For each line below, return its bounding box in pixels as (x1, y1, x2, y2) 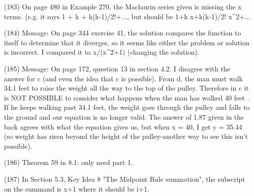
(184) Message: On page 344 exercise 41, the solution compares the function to (4, 28, 241, 38)
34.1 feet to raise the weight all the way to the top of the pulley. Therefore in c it (4, 83, 249, 93)
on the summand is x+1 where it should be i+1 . (4, 183, 150, 194)
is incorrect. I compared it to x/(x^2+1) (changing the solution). (4, 47, 199, 57)
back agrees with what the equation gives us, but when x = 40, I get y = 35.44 (4, 121, 243, 131)
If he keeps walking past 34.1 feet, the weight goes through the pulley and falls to (4, 102, 250, 112)
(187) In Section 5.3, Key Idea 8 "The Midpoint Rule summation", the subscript (4, 173, 245, 184)
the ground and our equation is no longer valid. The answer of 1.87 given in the (4, 111, 244, 122)
